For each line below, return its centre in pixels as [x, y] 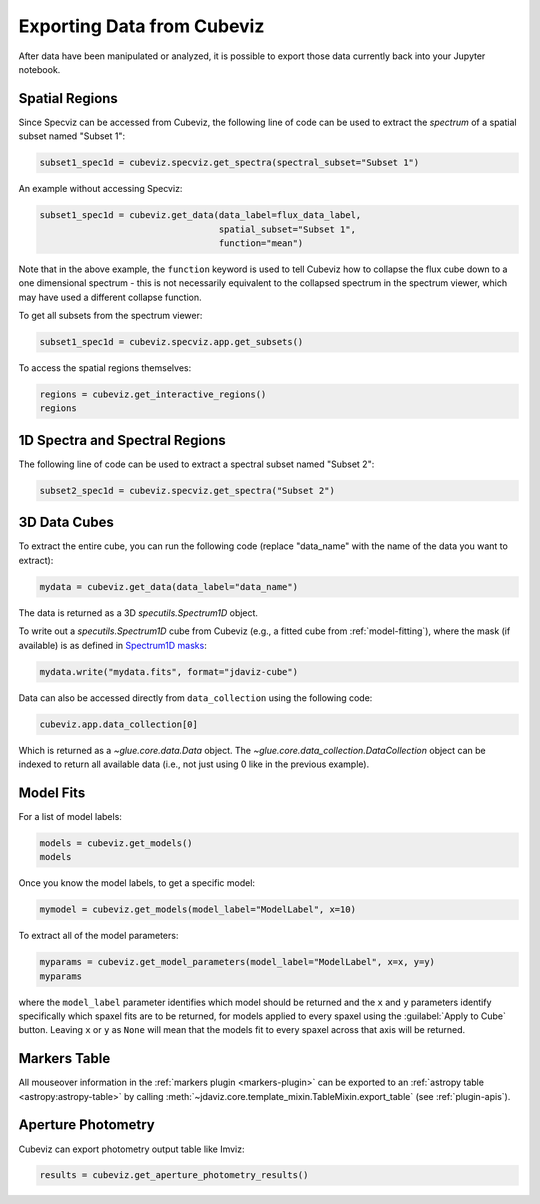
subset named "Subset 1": [72, 136]
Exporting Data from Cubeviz [141, 26]
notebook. [39, 69]
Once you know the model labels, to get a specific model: [136, 883]
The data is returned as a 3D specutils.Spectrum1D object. [138, 612]
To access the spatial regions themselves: [105, 368]
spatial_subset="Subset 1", [287, 229]
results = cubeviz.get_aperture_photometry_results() [174, 1175]
